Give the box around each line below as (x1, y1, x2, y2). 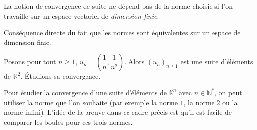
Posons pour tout (4, 56, 56, 67)
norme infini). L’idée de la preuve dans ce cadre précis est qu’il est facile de (4, 107, 232, 117)
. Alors (124, 56, 145, 67)
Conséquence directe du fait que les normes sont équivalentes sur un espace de (4, 27, 241, 38)
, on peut (214, 87, 242, 97)
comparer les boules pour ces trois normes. (4, 116, 133, 127)
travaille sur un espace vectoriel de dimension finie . (4, 10, 159, 21)
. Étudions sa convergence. (20, 71, 101, 81)
